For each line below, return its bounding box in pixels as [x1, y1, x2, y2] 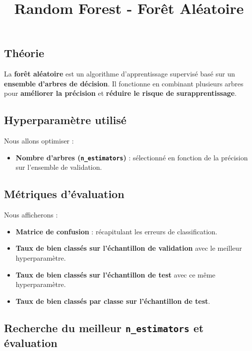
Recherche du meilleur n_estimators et [4, 320, 204, 335]
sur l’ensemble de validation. [15, 162, 102, 172]
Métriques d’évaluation [4, 186, 125, 202]
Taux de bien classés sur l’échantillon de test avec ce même [15, 269, 216, 280]
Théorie [4, 45, 45, 61]
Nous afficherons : [4, 210, 58, 220]
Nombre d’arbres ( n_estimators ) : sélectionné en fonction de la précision [15, 152, 248, 162]
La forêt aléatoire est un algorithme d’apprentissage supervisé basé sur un [4, 69, 235, 79]
